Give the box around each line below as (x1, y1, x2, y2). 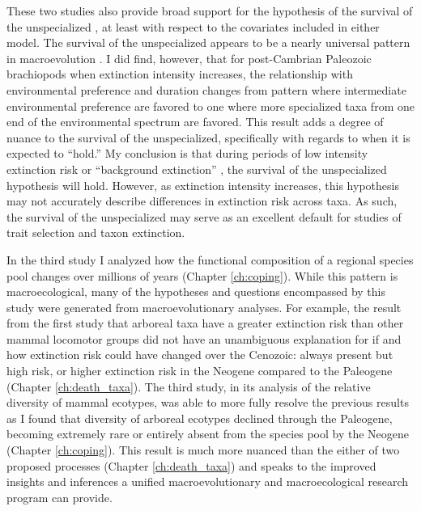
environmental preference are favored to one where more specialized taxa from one (6, 97, 415, 114)
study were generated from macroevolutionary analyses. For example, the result (6, 298, 402, 315)
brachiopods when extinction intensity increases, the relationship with (6, 65, 353, 82)
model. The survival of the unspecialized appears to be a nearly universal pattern (6, 34, 410, 51)
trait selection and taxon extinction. (6, 224, 185, 241)
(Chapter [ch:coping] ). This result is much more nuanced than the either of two (6, 441, 400, 458)
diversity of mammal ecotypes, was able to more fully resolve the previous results (6, 394, 409, 411)
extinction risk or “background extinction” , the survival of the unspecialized (6, 160, 387, 177)
